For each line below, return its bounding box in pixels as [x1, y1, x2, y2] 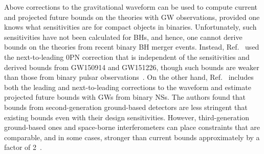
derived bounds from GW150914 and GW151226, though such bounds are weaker [4, 61, 259, 72]
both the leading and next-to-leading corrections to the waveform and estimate [4, 81, 251, 92]
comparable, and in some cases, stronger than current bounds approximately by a [4, 131, 260, 142]
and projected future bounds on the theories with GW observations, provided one [4, 11, 260, 22]
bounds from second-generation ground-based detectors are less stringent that [4, 101, 248, 112]
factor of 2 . [4, 142, 42, 152]
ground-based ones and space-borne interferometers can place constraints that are [4, 122, 260, 133]
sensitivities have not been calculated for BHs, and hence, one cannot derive [4, 31, 243, 42]
